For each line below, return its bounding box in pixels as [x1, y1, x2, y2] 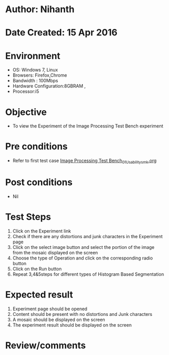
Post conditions [5, 177, 73, 188]
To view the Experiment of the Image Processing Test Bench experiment [12, 123, 163, 129]
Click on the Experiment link [12, 228, 71, 234]
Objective [5, 106, 47, 118]
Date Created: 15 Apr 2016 [5, 27, 118, 39]
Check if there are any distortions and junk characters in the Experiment [12, 233, 163, 239]
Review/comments [5, 339, 86, 351]
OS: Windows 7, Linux [12, 67, 58, 73]
